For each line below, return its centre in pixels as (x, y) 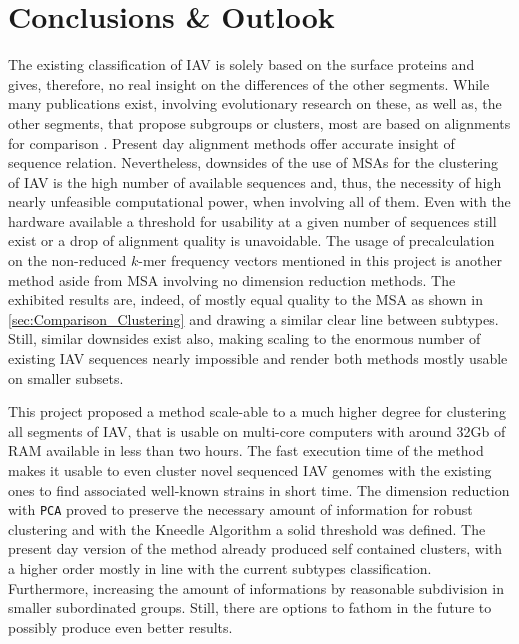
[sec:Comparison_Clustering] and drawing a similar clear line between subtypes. (253, 318)
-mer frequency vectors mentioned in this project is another (320, 260)
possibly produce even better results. (120, 626)
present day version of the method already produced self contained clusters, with (255, 548)
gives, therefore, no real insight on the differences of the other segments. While (249, 83)
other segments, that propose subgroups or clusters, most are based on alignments (259, 122)
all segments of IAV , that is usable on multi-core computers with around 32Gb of (257, 430)
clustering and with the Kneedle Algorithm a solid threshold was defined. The (247, 528)
